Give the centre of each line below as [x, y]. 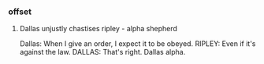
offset [20, 12]
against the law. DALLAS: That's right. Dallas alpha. [102, 52]
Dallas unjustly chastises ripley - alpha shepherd [98, 29]
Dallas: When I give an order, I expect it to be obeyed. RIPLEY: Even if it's [138, 44]
